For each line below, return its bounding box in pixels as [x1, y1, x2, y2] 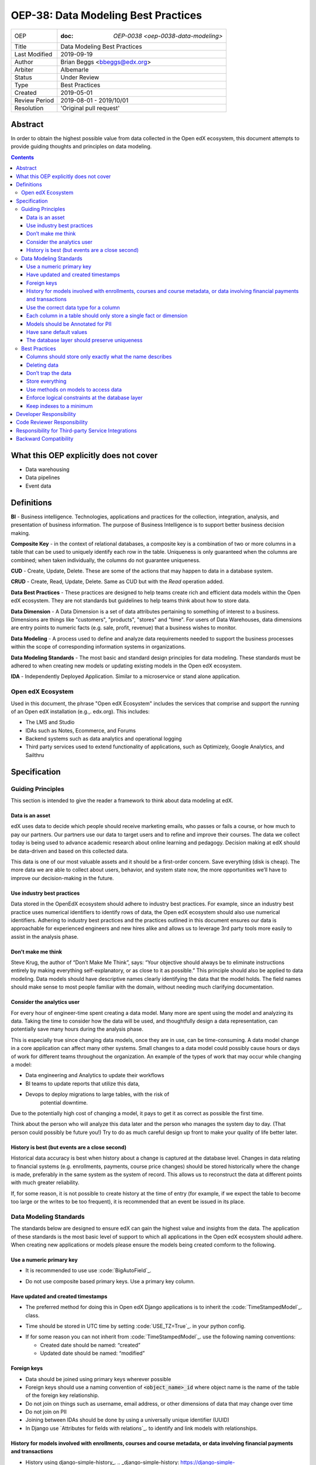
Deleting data [26, 361, 59, 369]
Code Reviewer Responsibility [16, 419, 88, 426]
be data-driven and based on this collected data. [11, 847, 129, 854]
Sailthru [25, 751, 44, 758]
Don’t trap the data [26, 370, 71, 376]
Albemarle [60, 65, 89, 73]
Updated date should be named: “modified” [40, 1350, 145, 1357]
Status [14, 73, 32, 81]
